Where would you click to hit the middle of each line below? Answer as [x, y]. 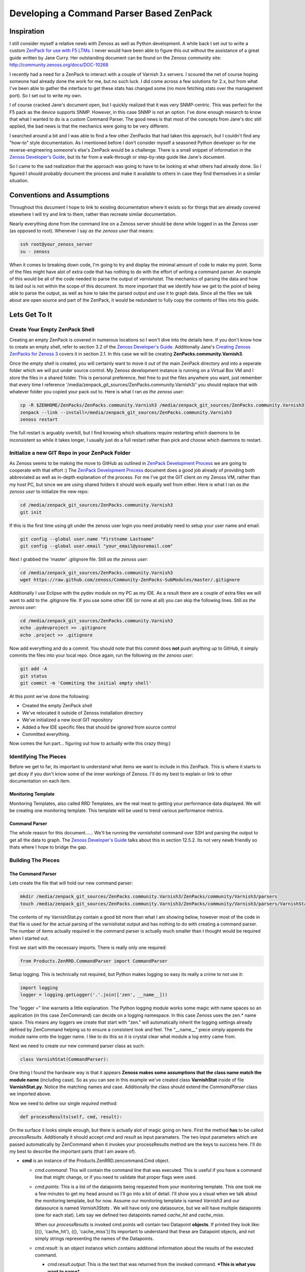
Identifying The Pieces [38, 757]
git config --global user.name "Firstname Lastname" [87, 539]
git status [34, 676]
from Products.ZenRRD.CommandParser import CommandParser [94, 961]
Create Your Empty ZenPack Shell [52, 330]
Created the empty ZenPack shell [57, 706]
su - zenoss [35, 251]
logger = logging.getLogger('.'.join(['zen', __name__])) [94, 995]
